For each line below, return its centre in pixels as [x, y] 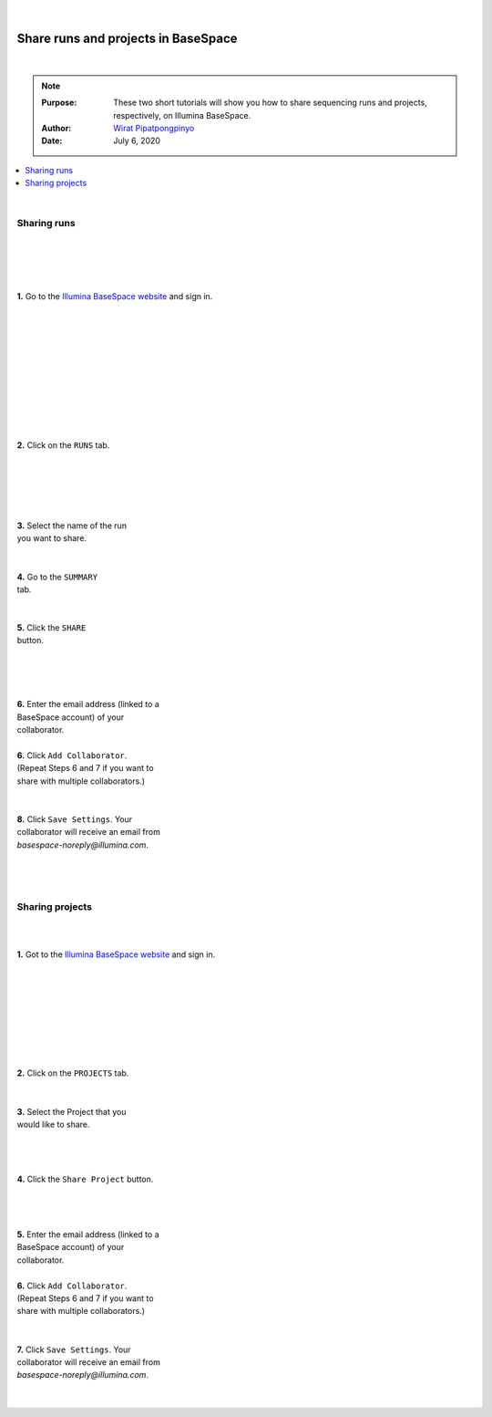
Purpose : [59, 103]
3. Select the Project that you [72, 1111]
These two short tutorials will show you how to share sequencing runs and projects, [270, 103]
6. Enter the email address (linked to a [88, 704]
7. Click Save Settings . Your [74, 1349]
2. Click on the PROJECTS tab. [73, 1073]
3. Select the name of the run [72, 526]
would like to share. [53, 1124]
